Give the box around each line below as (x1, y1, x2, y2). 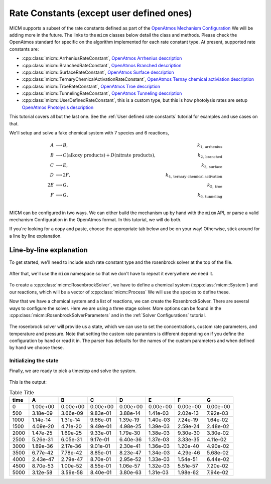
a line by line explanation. (9, 233, 62, 239)
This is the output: (9, 379, 47, 385)
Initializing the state (9, 357, 59, 364)
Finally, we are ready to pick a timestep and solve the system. (9, 368, 137, 374)
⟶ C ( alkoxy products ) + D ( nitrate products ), (55, 152, 156, 158)
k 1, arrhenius (197, 142, 223, 149)
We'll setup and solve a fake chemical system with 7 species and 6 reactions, (9, 130, 169, 136)
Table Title (9, 389, 35, 396)
